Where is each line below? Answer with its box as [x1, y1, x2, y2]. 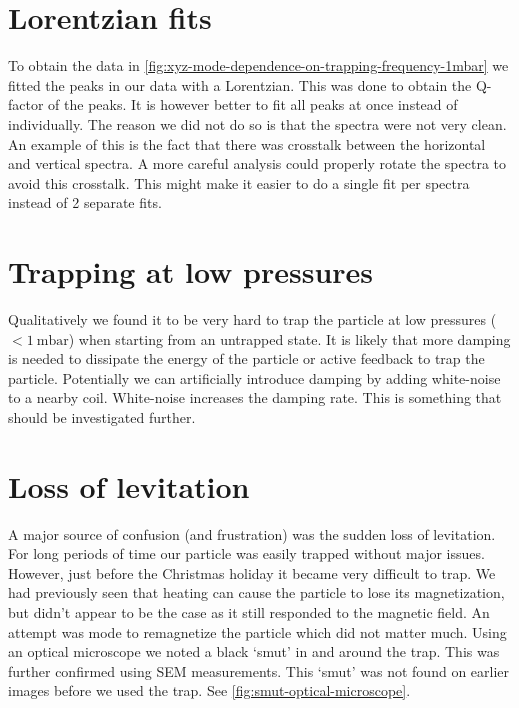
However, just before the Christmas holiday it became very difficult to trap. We [8, 562, 496, 583]
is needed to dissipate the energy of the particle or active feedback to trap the [8, 348, 485, 369]
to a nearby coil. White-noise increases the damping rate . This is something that [8, 387, 502, 408]
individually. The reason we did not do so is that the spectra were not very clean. [8, 113, 507, 134]
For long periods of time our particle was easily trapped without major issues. [8, 543, 485, 564]
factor [8, 94, 44, 115]
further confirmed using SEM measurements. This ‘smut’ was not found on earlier [8, 660, 510, 681]
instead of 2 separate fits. [8, 192, 162, 213]
